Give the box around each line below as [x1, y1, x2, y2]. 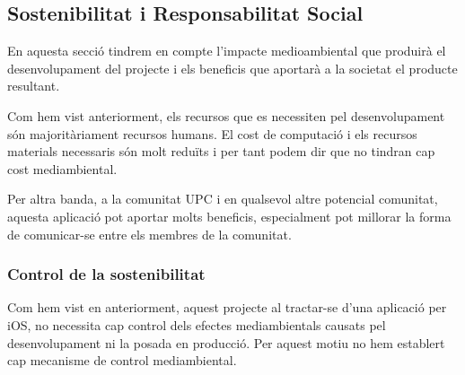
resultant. [7, 76, 60, 95]
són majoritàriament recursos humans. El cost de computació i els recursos [7, 124, 417, 143]
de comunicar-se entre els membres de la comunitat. [7, 224, 292, 243]
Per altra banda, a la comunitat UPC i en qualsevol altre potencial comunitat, [7, 189, 438, 208]
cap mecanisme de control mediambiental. [7, 351, 237, 370]
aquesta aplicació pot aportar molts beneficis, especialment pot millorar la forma [7, 206, 452, 225]
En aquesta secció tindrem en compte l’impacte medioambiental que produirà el [7, 41, 446, 60]
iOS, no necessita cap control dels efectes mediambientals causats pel [7, 315, 386, 334]
